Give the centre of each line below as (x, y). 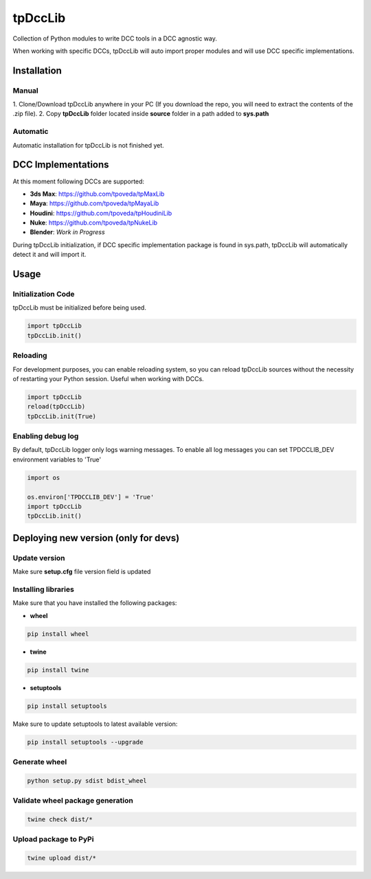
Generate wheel (40, 762)
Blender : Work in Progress (68, 232)
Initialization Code (44, 294)
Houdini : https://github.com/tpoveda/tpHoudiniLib (101, 213)
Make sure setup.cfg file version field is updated (82, 572)
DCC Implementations (61, 165)
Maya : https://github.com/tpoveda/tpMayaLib (94, 203)
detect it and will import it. (49, 255)
